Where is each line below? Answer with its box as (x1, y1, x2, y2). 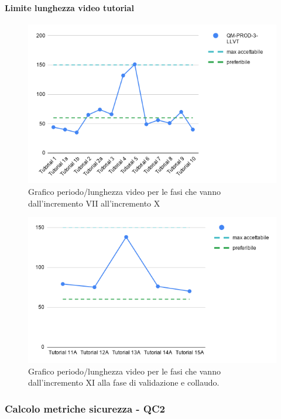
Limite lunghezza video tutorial (5, 1, 134, 13)
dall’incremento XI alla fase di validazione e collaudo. (28, 376, 220, 389)
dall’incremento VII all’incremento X (28, 197, 160, 209)
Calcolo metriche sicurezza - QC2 (5, 401, 166, 415)
